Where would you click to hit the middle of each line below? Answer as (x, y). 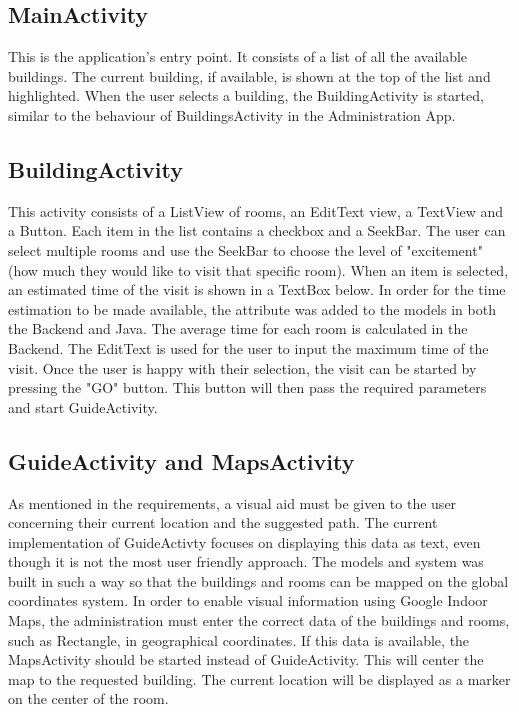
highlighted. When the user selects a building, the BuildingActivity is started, (246, 95)
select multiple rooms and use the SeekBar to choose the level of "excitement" (245, 249)
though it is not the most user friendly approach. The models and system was (246, 561)
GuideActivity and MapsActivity (181, 460)
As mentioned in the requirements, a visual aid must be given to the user (232, 502)
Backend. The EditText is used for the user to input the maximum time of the (248, 347)
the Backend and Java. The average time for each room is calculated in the (238, 328)
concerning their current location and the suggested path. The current (223, 522)
